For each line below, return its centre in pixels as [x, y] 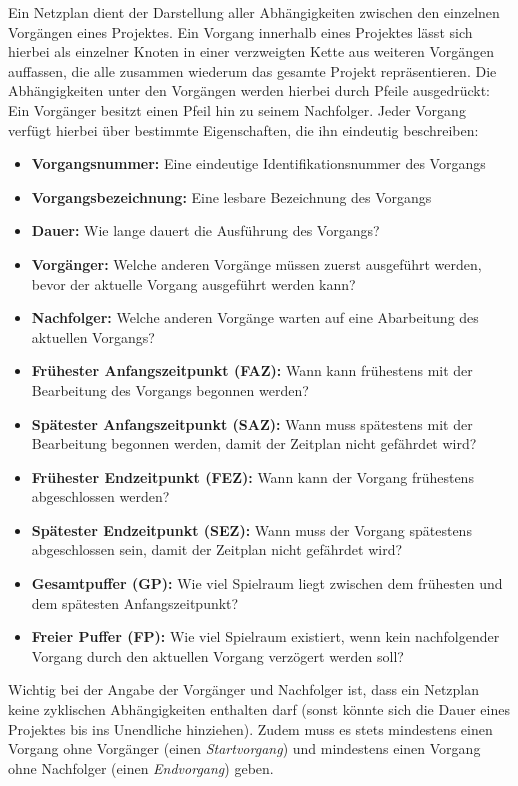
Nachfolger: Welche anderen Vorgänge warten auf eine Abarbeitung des [255, 317]
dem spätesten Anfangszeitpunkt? [135, 602]
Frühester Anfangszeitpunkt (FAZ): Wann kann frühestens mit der [252, 370]
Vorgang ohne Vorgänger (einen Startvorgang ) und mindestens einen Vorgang [244, 748]
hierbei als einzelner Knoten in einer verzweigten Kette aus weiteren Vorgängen [251, 51]
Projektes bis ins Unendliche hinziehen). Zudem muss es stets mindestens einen [250, 728]
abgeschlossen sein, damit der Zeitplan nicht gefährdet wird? [217, 549]
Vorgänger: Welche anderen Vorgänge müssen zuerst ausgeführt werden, [256, 263]
